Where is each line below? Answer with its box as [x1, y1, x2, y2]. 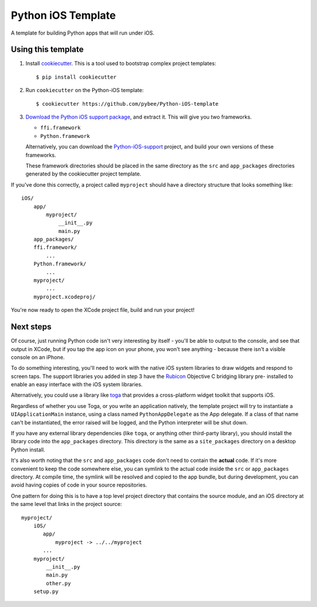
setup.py [33, 588, 59, 595]
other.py [46, 580, 71, 586]
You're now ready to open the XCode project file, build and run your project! [11, 306, 195, 313]
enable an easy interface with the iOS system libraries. [11, 381, 143, 388]
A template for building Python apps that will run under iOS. [11, 29, 155, 36]
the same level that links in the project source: [11, 501, 123, 508]
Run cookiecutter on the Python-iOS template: [25, 87, 144, 94]
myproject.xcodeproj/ [33, 294, 96, 300]
